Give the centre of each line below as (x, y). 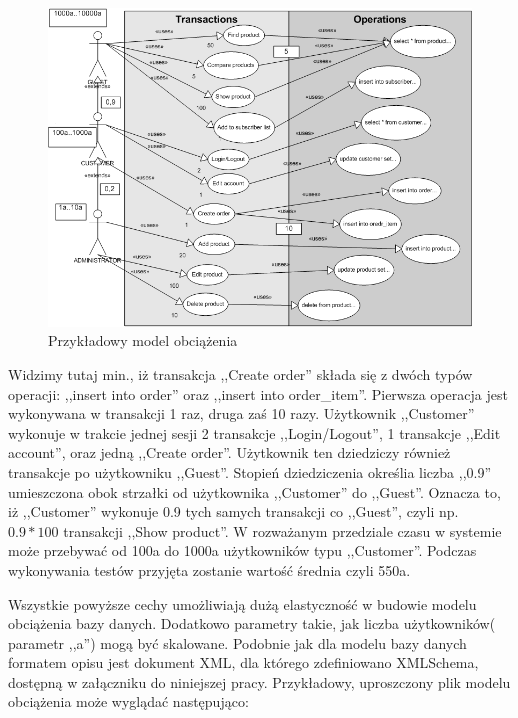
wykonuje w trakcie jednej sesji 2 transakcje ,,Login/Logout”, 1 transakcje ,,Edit (254, 432)
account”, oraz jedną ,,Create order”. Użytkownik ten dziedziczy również (229, 452)
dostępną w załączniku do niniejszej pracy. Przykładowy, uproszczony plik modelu (259, 681)
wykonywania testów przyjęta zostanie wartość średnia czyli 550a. (209, 569)
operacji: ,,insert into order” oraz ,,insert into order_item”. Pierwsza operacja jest (258, 393)
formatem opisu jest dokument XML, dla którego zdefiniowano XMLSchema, (243, 662)
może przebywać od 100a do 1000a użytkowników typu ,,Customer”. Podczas (242, 550)
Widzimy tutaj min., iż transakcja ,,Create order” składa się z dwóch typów (240, 373)
